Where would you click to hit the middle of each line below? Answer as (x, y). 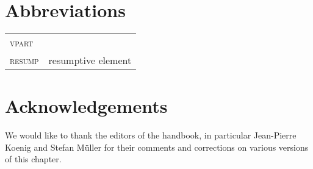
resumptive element (90, 60)
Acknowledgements (86, 106)
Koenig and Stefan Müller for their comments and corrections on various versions (157, 147)
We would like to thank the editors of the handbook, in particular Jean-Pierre (151, 135)
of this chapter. (33, 159)
